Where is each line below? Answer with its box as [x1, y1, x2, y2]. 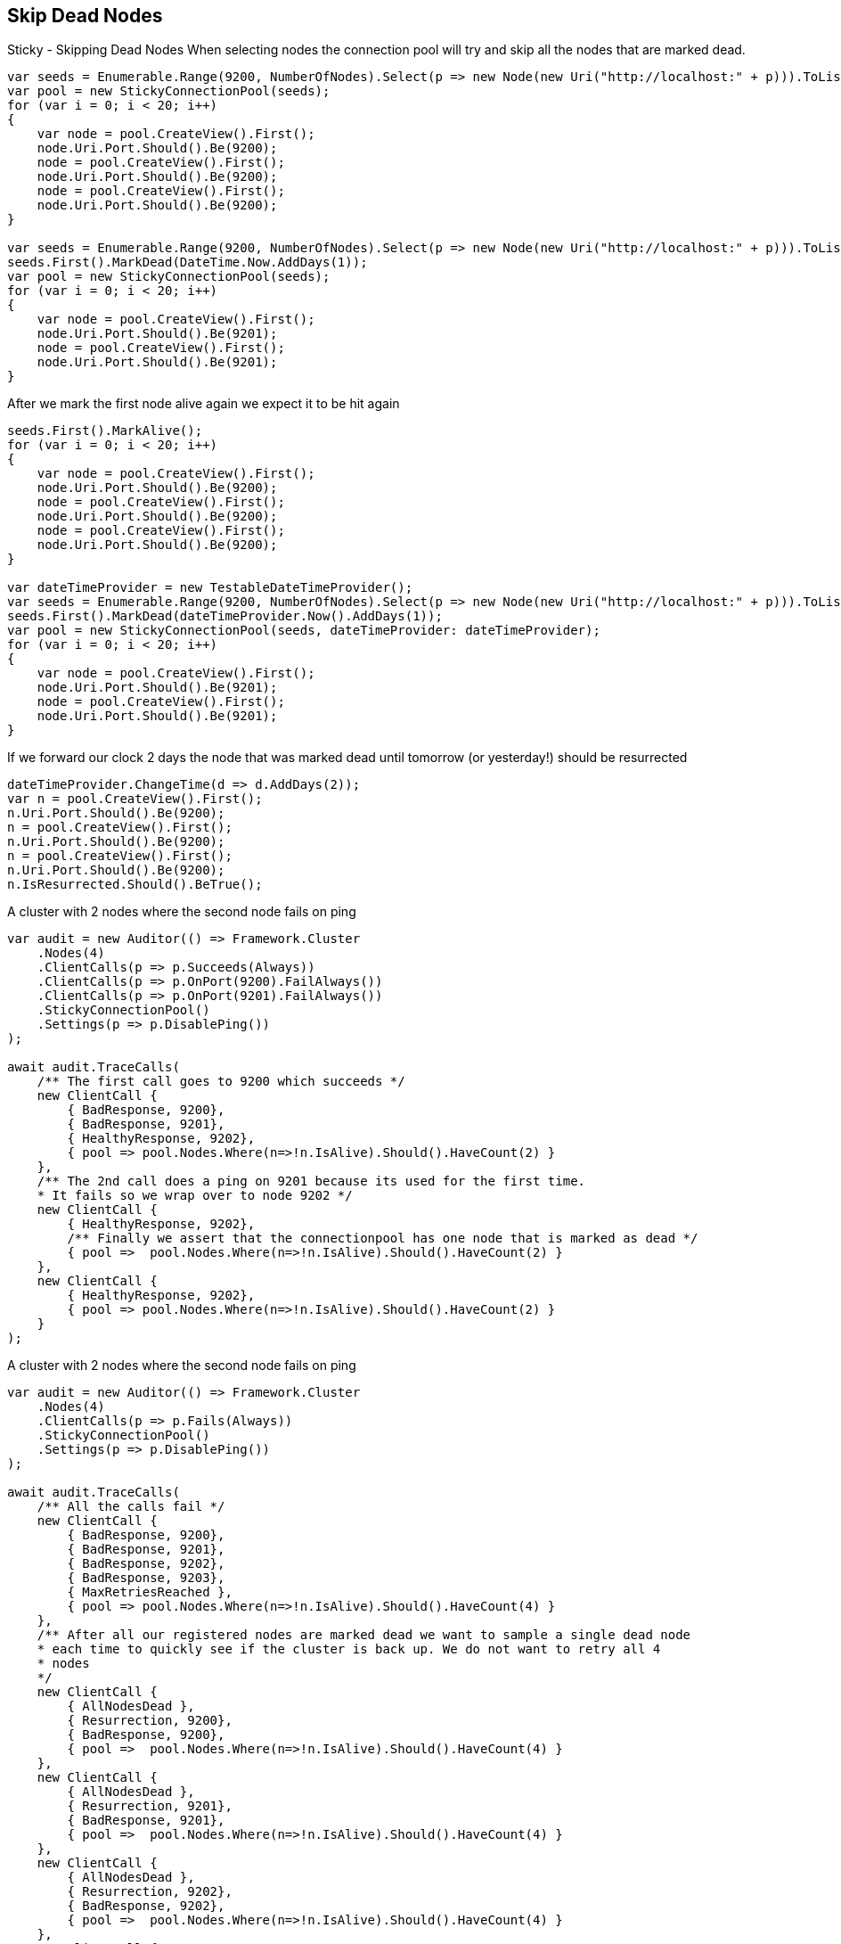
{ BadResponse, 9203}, [67, 1571, 225, 1586]
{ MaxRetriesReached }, [67, 1585, 233, 1600]
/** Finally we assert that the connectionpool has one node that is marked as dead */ [67, 1231, 698, 1246]
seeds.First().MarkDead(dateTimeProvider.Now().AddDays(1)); [7, 609, 443, 624]
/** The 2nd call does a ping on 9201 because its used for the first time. [37, 1174, 586, 1189]
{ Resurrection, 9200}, [67, 1713, 233, 1728]
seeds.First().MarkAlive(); [7, 423, 203, 439]
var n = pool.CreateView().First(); [7, 792, 263, 807]
